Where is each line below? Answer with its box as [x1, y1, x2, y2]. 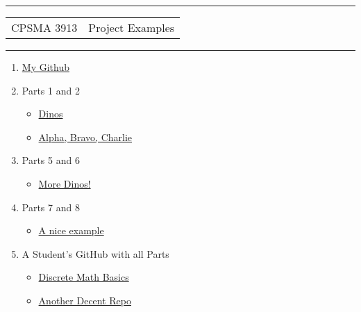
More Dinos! [38, 176, 91, 190]
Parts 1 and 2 [22, 83, 80, 97]
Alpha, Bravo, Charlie [38, 129, 133, 144]
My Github [22, 60, 69, 74]
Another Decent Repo [38, 293, 132, 307]
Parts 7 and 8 [22, 199, 80, 214]
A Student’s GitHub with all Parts [22, 246, 169, 261]
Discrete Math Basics [38, 270, 129, 284]
